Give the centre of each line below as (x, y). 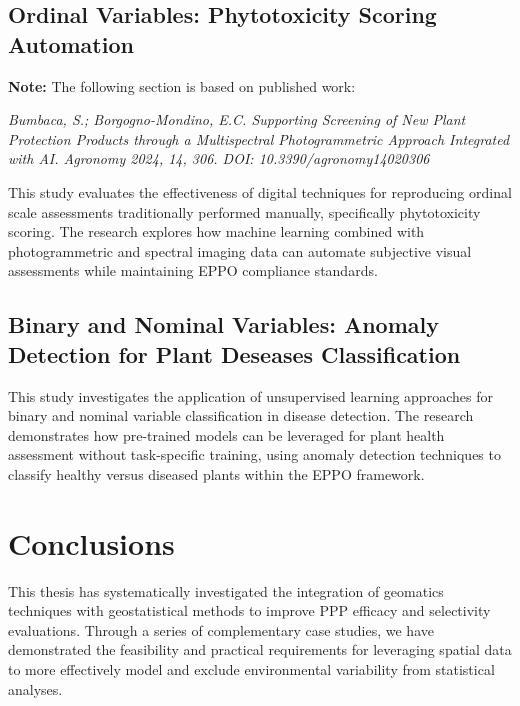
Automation (71, 43)
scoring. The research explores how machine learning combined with (216, 231)
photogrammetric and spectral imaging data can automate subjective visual (240, 250)
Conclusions (91, 542)
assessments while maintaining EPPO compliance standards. (193, 270)
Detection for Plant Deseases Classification (234, 353)
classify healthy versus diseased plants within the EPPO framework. (216, 473)
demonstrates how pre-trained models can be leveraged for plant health (226, 434)
